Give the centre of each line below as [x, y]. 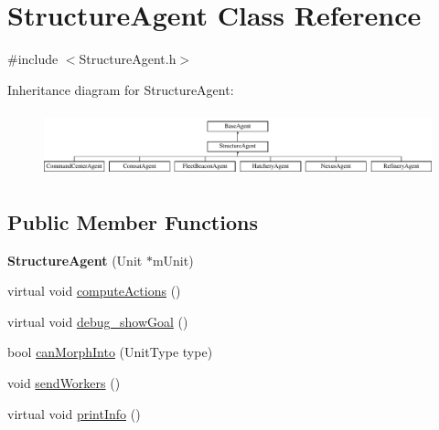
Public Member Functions [133, 221]
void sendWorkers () [64, 382]
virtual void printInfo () [74, 413]
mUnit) [173, 260]
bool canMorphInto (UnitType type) [110, 352]
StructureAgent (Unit [75, 260]
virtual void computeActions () [94, 291]
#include [33, 59]
